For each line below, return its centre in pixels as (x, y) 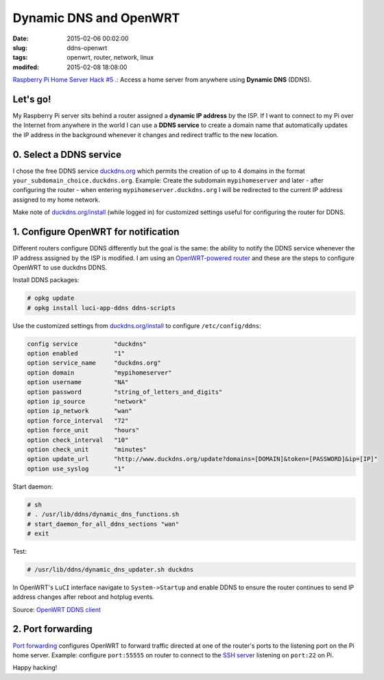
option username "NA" (78, 382)
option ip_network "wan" (80, 411)
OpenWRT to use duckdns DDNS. (60, 267)
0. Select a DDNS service (67, 154)
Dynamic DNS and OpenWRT (96, 18)
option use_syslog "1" (76, 469)
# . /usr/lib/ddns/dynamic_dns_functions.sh (103, 514)
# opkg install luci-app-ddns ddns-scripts (101, 308)
